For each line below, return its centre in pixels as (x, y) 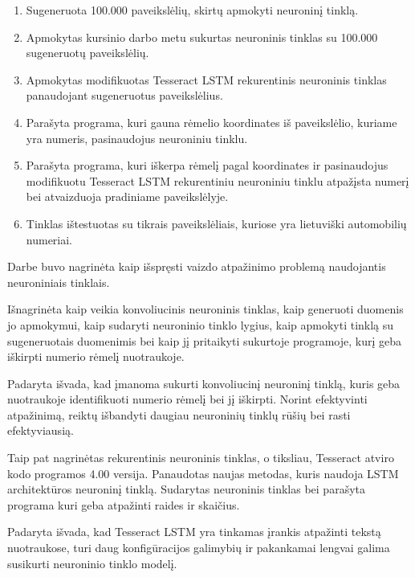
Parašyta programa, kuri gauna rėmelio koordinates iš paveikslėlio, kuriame (212, 122)
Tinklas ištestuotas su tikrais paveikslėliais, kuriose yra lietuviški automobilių (216, 223)
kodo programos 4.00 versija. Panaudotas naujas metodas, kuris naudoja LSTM (203, 473)
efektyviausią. (41, 430)
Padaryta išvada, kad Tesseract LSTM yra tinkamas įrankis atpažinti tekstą (194, 532)
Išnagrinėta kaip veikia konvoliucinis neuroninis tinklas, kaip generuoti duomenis (205, 309)
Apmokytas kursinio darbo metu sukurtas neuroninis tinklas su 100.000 (202, 37)
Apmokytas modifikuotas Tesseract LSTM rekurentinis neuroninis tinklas (206, 79)
